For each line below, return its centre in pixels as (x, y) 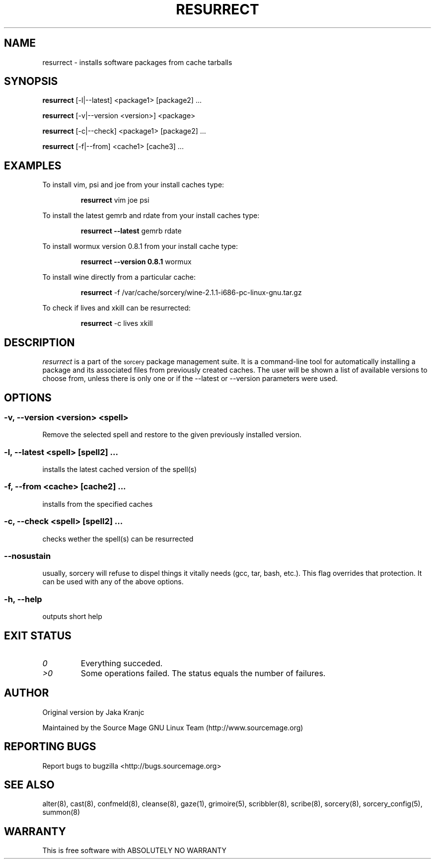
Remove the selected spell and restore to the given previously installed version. (172, 435)
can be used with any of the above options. (113, 582)
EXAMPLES (33, 165)
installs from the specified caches (98, 504)
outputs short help (72, 617)
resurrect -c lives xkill (117, 323)
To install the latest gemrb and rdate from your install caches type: (151, 216)
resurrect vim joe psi (115, 200)
